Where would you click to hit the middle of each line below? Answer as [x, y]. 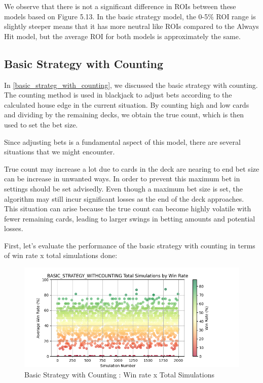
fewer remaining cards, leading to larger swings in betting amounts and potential [130, 218]
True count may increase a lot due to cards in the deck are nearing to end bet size [132, 168]
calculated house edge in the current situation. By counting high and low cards [127, 104]
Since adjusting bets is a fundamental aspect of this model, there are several [122, 141]
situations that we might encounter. [60, 152]
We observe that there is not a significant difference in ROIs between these [120, 6]
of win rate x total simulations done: [61, 255]
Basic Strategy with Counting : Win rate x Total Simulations [119, 374]
